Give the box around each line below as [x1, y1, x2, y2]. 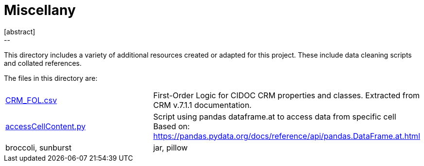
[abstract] [4, 27, 35, 36]
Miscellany [4, 2, 76, 18]
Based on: [153, 121, 190, 131]
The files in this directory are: [4, 74, 98, 82]
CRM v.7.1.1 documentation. [153, 100, 252, 110]
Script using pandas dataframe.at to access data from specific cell [153, 111, 396, 121]
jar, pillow [153, 142, 188, 152]
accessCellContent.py [5, 121, 86, 131]
